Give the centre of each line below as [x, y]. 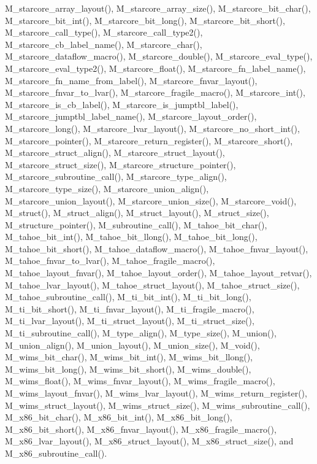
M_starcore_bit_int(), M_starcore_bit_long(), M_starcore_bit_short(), [145, 20]
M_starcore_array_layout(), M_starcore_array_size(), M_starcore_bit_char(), [158, 8]
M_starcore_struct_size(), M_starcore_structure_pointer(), [120, 164]
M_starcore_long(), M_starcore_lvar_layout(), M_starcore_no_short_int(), [152, 128]
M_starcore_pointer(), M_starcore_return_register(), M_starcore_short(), [149, 140]
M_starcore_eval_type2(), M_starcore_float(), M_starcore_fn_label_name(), [155, 68]
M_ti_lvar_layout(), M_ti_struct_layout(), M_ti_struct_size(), [130, 321]
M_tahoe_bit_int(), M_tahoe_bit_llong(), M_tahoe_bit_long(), [131, 237]
